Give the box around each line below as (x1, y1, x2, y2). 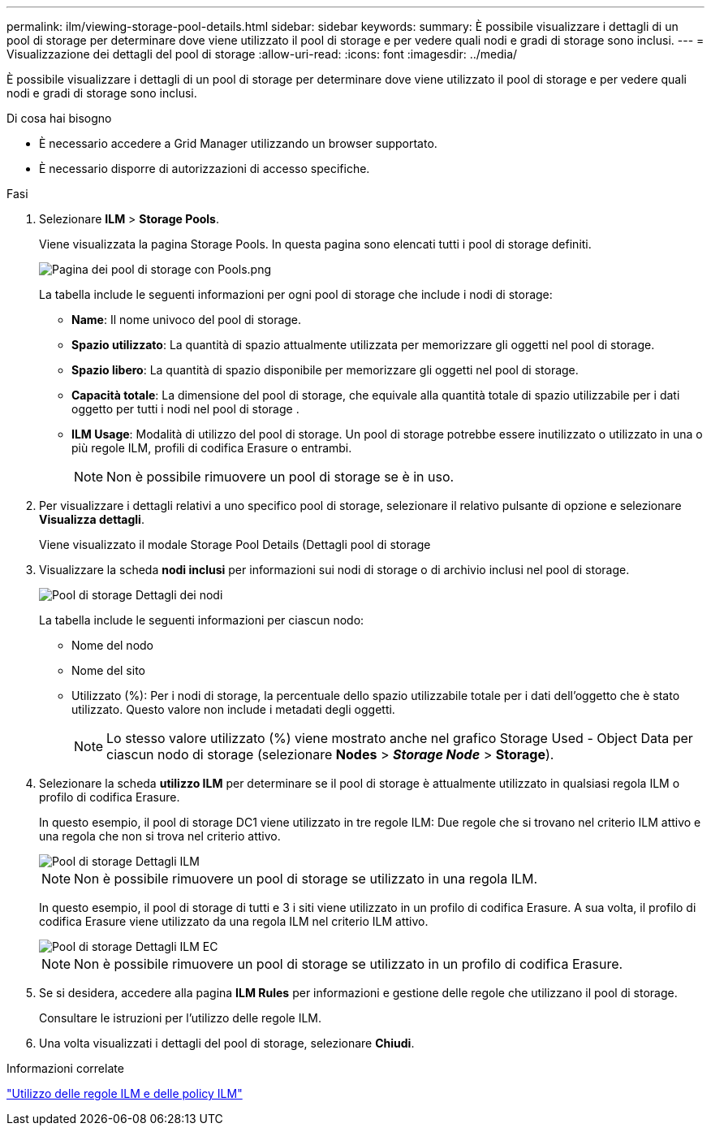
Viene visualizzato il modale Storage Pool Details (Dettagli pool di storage (39, 538, 431, 551)
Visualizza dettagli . (39, 512, 144, 526)
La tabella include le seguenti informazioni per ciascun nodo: (39, 613, 364, 627)
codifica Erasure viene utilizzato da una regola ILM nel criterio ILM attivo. (39, 914, 429, 928)
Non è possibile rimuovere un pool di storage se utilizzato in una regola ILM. (74, 871, 538, 887)
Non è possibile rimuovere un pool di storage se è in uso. (106, 469, 455, 485)
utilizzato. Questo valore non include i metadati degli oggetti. (71, 702, 395, 716)
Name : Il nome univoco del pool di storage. (71, 313, 302, 326)
